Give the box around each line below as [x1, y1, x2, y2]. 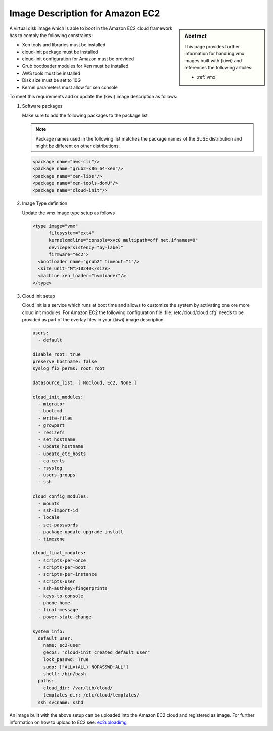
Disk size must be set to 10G [22, 77, 81, 83]
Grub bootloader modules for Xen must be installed [22, 63, 129, 69]
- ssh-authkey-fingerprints [38, 586, 108, 591]
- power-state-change [38, 614, 92, 620]
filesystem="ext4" [49, 230, 95, 236]
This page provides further [184, 43, 240, 49]
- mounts [38, 500, 60, 506]
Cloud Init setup [22, 293, 55, 299]
